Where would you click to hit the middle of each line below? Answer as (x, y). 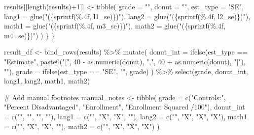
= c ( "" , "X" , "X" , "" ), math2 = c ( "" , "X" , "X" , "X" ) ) (82, 126)
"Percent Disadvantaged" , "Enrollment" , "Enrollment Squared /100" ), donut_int (125, 107)
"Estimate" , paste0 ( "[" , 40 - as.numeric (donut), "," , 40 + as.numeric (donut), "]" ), (125, 61)
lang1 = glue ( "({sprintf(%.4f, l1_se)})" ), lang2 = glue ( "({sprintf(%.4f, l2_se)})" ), (127, 16)
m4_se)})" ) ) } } (29, 35)
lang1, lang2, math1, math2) (47, 81)
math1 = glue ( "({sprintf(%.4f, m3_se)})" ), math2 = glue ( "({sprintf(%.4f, (115, 26)
